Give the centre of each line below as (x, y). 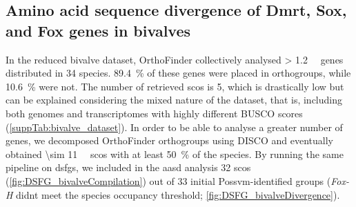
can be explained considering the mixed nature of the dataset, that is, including (174, 100)
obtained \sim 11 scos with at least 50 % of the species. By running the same (175, 154)
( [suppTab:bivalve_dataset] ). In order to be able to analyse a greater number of (174, 127)
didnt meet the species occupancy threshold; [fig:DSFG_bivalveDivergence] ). (178, 194)
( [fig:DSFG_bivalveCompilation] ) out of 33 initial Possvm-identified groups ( (168, 180)
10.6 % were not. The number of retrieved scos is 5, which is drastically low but (175, 86)
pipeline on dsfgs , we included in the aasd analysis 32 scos (128, 167)
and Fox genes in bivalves (98, 30)
